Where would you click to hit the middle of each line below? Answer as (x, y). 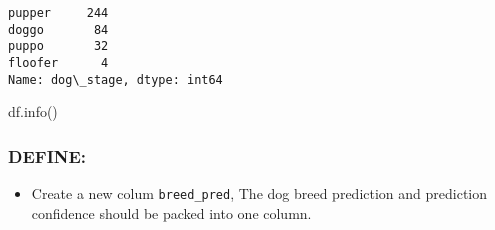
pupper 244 (58, 13)
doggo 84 (58, 29)
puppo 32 (58, 46)
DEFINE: (47, 155)
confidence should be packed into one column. (171, 212)
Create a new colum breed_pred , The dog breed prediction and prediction (259, 193)
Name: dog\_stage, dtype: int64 (115, 79)
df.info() (33, 111)
